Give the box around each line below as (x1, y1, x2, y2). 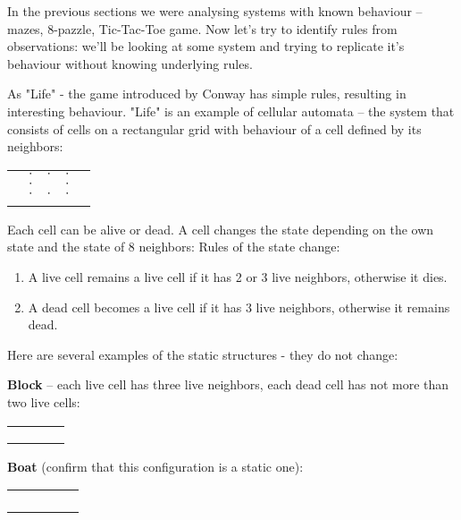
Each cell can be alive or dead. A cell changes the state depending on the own (7, 219, 434, 238)
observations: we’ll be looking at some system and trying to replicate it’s (7, 37, 405, 55)
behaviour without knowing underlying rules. (7, 54, 253, 72)
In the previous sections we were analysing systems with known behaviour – (7, 2, 423, 20)
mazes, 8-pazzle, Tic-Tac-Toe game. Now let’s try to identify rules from (7, 19, 398, 38)
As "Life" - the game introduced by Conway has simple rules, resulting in (7, 84, 407, 103)
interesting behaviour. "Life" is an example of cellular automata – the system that (7, 101, 455, 120)
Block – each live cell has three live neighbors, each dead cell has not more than (7, 375, 449, 394)
